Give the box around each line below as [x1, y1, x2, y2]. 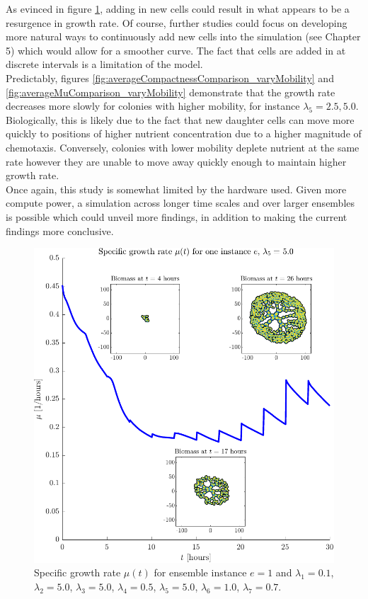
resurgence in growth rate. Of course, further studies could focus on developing [6, 15, 347, 30]
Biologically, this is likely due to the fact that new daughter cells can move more [6, 112, 355, 127]
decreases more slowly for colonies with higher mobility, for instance [6, 98, 300, 113]
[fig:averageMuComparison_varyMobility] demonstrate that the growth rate [6, 84, 335, 99]
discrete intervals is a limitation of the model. [6, 57, 203, 72]
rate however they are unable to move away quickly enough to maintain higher [6, 154, 347, 169]
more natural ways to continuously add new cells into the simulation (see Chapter [6, 29, 361, 44]
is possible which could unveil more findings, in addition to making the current [6, 209, 347, 224]
